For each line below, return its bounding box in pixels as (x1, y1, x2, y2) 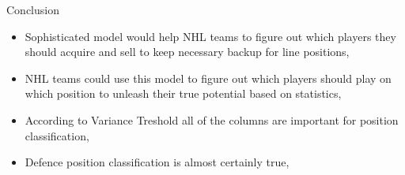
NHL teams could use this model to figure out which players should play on (25, 69, 392, 86)
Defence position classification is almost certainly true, (25, 154, 290, 170)
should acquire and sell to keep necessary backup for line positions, (25, 43, 350, 60)
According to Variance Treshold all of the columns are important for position (25, 111, 399, 128)
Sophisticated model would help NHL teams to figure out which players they (25, 28, 396, 44)
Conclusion (6, 2, 59, 17)
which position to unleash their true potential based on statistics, (25, 85, 342, 102)
